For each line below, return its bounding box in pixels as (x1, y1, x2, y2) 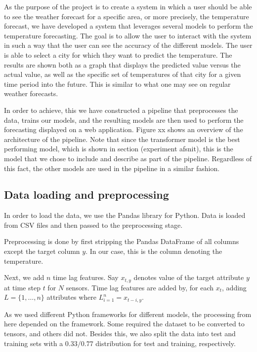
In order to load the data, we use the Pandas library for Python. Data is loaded (4, 210, 246, 220)
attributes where (46, 292, 96, 302)
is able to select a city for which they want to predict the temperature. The (4, 49, 232, 60)
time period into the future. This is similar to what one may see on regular (4, 78, 231, 89)
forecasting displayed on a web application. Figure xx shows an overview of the (4, 124, 243, 135)
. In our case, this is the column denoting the (86, 246, 222, 256)
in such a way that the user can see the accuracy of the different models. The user (4, 40, 253, 50)
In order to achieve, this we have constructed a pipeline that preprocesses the (4, 105, 238, 115)
